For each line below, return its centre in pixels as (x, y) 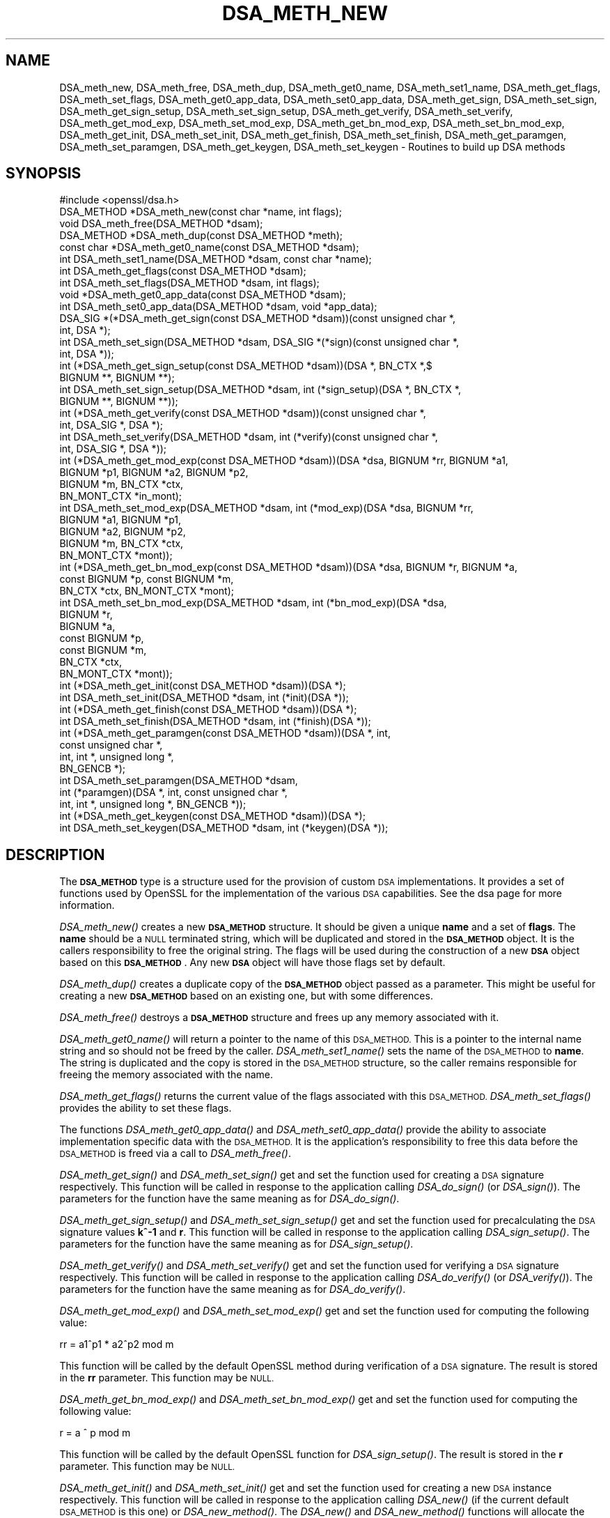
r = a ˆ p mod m (95, 1433)
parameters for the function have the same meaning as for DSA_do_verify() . (233, 1289)
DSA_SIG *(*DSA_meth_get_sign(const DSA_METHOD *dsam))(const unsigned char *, (257, 319)
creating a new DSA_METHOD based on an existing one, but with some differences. (246, 996)
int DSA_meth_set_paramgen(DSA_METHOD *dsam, (179, 781)
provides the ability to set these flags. (146, 1108)
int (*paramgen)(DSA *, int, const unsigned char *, (173, 792)
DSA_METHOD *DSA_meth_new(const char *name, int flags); (201, 212)
